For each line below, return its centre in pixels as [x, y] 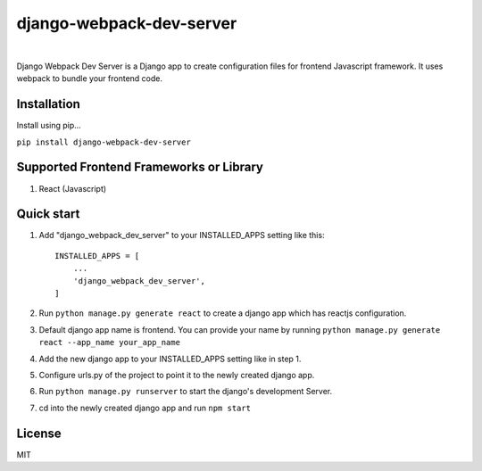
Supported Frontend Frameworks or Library [140, 167]
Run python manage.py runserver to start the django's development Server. [186, 392]
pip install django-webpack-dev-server [104, 142]
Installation [48, 104]
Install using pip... [49, 126]
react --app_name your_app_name [109, 343]
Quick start [48, 214]
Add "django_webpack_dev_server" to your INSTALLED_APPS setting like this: [182, 235]
